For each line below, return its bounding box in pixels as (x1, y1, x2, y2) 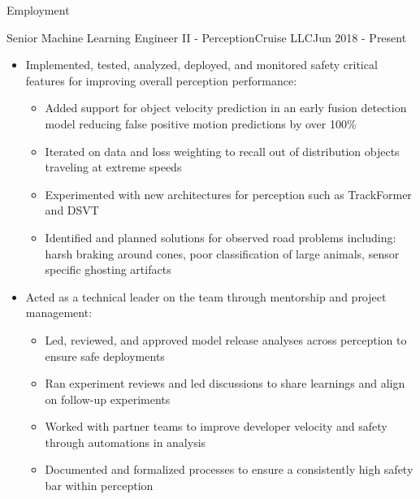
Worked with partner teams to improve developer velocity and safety (45, 418, 388, 435)
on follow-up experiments (45, 390, 171, 407)
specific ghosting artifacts (45, 261, 171, 278)
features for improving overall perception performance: (25, 72, 297, 89)
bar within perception (45, 477, 154, 494)
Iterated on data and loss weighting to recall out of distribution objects (45, 142, 400, 159)
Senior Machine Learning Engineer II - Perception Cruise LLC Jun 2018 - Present (6, 28, 407, 46)
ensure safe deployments (45, 347, 165, 364)
